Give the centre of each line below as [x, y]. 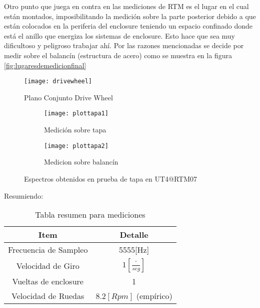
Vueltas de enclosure [48, 281]
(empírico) [154, 296]
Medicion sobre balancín [81, 162]
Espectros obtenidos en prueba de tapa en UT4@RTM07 [111, 178]
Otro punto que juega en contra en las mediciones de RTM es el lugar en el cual [126, 6]
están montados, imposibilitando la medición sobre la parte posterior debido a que [130, 16]
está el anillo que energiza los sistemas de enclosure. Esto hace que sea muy [120, 35]
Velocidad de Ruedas [48, 296]
